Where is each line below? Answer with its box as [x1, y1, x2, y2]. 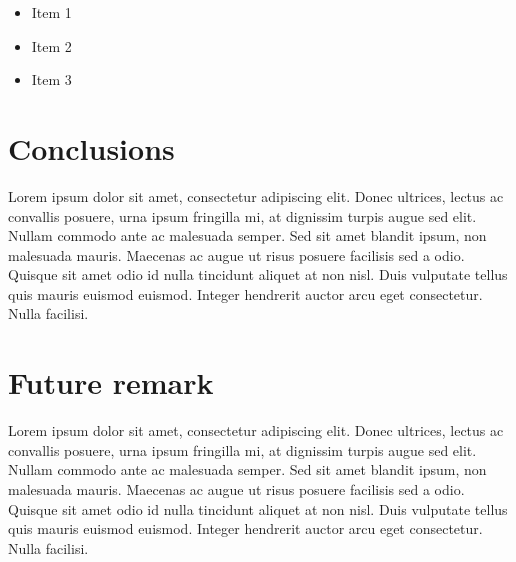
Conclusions [8, 127, 175, 168]
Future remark [8, 362, 214, 403]
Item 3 [31, 69, 72, 90]
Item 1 [31, 2, 72, 22]
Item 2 [31, 35, 72, 56]
